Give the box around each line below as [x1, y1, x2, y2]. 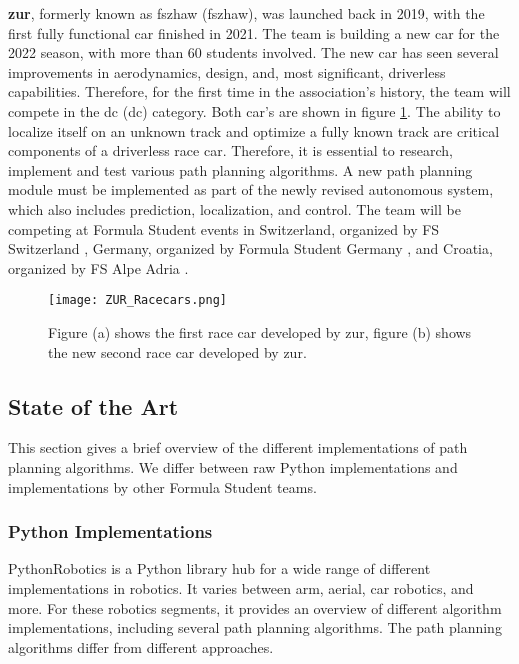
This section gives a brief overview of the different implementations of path [8, 437, 468, 458]
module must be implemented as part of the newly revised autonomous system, [8, 179, 494, 200]
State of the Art [8, 390, 179, 421]
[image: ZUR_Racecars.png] [48, 293, 227, 308]
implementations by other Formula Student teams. [8, 476, 317, 497]
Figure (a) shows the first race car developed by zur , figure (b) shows [48, 321, 472, 342]
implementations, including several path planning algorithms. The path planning [8, 617, 502, 638]
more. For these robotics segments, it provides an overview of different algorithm [8, 597, 502, 618]
